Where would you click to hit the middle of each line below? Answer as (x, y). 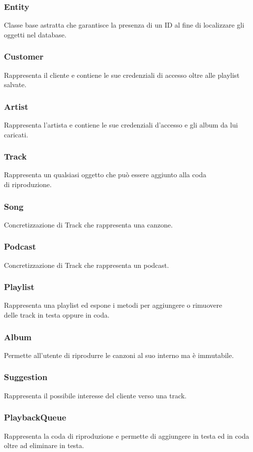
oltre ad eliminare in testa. (44, 445)
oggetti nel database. (35, 34)
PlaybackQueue (35, 417)
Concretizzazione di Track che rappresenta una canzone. (88, 224)
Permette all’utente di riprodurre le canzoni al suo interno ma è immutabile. (119, 355)
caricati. (16, 134)
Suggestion (26, 377)
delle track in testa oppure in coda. (57, 315)
